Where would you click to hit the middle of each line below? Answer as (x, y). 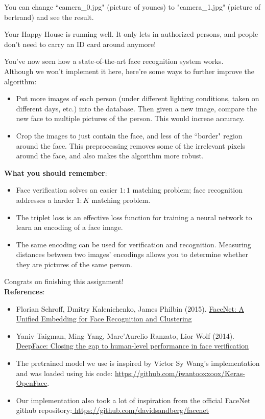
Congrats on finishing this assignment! (64, 281)
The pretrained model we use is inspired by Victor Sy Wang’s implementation (138, 363)
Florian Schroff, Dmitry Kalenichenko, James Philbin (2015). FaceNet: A (130, 308)
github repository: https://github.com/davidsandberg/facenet (113, 410)
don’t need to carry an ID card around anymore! (80, 44)
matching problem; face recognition (187, 190)
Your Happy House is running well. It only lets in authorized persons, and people (131, 34)
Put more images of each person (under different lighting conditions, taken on (138, 98)
